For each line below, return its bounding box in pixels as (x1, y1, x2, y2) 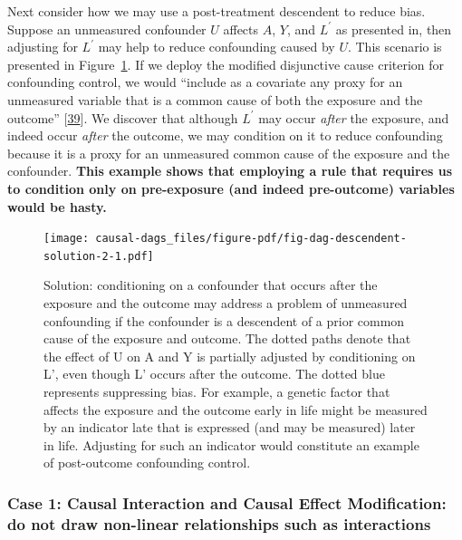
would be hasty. (7, 197, 107, 216)
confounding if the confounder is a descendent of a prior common (43, 311, 405, 330)
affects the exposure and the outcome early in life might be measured (43, 400, 428, 419)
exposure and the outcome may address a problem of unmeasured (43, 294, 408, 313)
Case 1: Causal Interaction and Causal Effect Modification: (7, 491, 447, 514)
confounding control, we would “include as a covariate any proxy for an (7, 72, 403, 92)
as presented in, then (335, 19, 452, 38)
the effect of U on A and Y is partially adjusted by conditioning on (43, 346, 416, 365)
